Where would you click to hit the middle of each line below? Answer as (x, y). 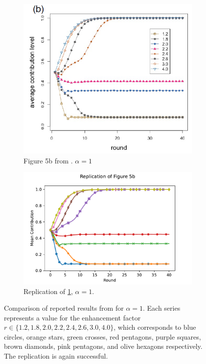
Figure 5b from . (48, 160)
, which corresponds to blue (155, 327)
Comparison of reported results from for (64, 308)
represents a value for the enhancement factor (72, 317)
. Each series (162, 308)
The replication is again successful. (56, 355)
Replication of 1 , (48, 291)
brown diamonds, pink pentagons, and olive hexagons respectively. (103, 346)
